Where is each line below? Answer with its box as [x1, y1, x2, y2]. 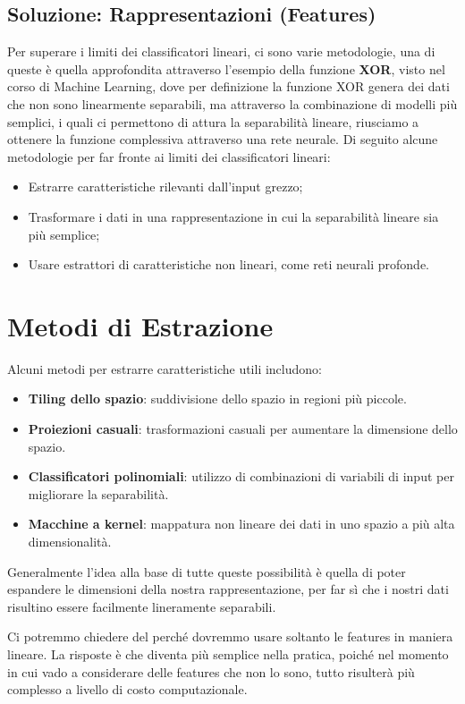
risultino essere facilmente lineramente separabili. [7, 597, 276, 615]
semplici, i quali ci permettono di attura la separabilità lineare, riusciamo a [7, 112, 419, 131]
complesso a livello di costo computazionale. [7, 680, 248, 699]
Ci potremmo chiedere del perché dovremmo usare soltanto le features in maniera [7, 627, 453, 646]
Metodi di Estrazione [7, 307, 274, 344]
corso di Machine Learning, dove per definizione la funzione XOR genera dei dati [7, 77, 450, 96]
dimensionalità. [28, 532, 112, 551]
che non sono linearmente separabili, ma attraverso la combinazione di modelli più [7, 94, 458, 113]
